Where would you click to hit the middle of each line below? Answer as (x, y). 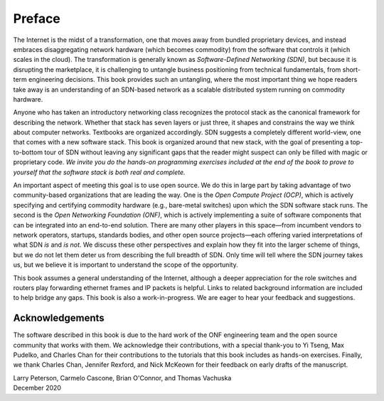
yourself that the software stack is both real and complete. (99, 172)
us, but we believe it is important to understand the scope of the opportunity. (126, 265)
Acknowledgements (59, 318)
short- (352, 69)
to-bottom (28, 152)
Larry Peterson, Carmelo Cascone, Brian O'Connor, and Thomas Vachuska (122, 378)
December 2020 (37, 388)
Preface (37, 18)
